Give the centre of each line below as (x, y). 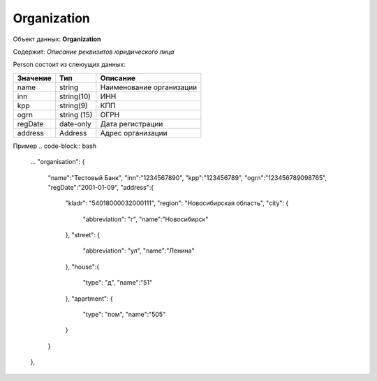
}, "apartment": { (89, 298)
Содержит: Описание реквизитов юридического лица (94, 52)
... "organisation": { (58, 162)
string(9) (74, 105)
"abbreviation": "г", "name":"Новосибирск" (146, 219)
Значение (34, 78)
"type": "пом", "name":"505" (124, 315)
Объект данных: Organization (57, 39)
